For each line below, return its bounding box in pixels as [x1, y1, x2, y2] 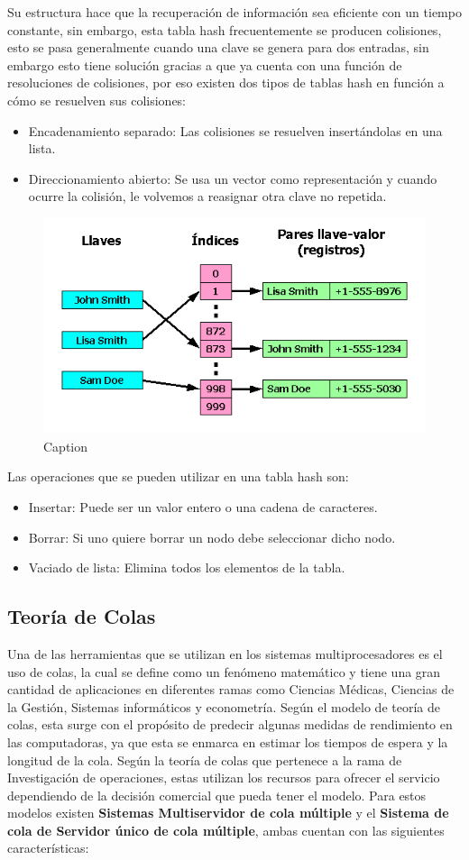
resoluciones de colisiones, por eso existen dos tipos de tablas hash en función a [7, 73, 445, 92]
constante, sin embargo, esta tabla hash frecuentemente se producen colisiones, [7, 20, 442, 39]
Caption [43, 436, 88, 455]
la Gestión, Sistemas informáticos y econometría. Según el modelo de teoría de [7, 697, 440, 716]
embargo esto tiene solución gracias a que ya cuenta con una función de [7, 55, 402, 74]
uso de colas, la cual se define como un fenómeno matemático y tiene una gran [7, 662, 441, 681]
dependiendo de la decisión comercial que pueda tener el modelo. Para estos [7, 785, 427, 804]
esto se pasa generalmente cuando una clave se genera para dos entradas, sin [7, 38, 429, 57]
